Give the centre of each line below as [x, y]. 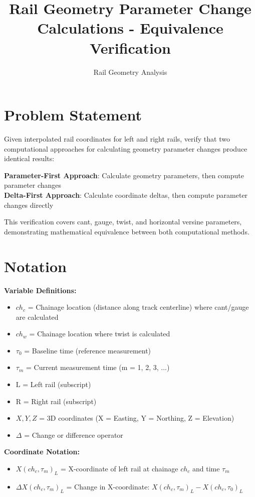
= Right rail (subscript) [60, 401]
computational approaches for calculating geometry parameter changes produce [126, 148]
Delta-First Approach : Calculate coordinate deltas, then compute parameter [126, 195]
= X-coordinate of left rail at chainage [119, 469]
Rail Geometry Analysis [130, 72]
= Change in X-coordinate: [108, 486]
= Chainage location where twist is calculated [100, 334]
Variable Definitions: [40, 290]
